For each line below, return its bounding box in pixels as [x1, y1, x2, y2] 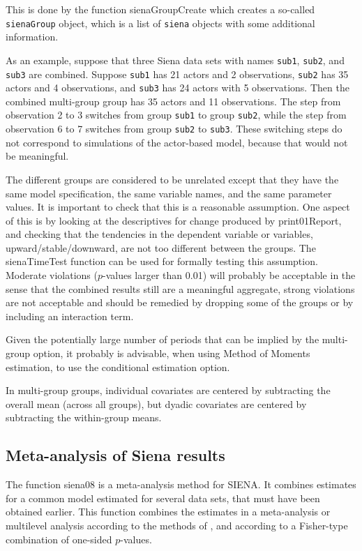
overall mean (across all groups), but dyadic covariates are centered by [6, 396, 307, 411]
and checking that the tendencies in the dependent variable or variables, [6, 227, 313, 241]
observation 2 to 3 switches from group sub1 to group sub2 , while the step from [6, 107, 347, 122]
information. [6, 29, 59, 44]
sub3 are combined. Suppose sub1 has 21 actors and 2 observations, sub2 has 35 [6, 66, 349, 81]
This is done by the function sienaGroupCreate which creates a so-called [6, 2, 315, 16]
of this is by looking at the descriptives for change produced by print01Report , [6, 213, 342, 227]
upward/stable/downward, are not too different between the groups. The [6, 240, 316, 255]
